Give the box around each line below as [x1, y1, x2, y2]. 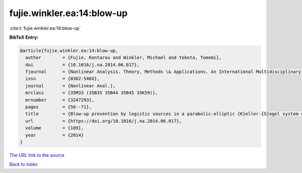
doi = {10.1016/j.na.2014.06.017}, [25, 62, 139, 67]
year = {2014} [25, 132, 84, 138]
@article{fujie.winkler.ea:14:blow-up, [20, 48, 118, 53]
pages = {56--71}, [25, 104, 92, 110]
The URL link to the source [9, 152, 65, 158]
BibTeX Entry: [9, 34, 39, 40]
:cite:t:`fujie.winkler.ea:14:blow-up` [9, 25, 81, 31]
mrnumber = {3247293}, [25, 97, 95, 103]
